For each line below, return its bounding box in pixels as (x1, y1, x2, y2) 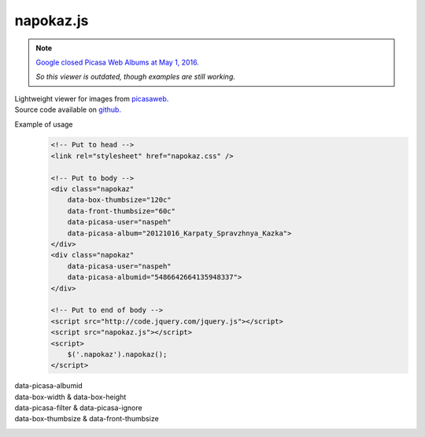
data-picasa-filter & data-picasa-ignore (14, 403, 142, 413)
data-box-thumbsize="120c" (67, 195, 172, 205)
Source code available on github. (14, 105, 122, 114)
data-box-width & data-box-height (14, 392, 127, 402)
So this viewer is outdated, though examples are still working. (35, 72, 235, 82)
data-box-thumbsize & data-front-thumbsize (14, 414, 159, 424)
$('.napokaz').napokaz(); (67, 350, 168, 358)
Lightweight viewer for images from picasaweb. (14, 94, 169, 103)
